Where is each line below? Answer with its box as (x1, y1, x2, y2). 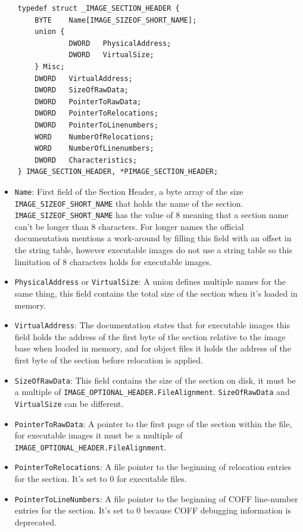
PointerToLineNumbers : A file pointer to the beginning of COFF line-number (14, 492, 298, 505)
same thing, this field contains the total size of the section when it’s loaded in (14, 287, 298, 299)
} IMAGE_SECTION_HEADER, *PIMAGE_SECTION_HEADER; (17, 167, 218, 176)
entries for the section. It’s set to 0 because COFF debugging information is (14, 504, 291, 517)
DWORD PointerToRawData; (35, 97, 142, 106)
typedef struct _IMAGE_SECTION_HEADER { (17, 4, 180, 13)
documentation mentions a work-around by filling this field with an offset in (14, 232, 292, 244)
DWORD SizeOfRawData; (35, 86, 129, 95)
